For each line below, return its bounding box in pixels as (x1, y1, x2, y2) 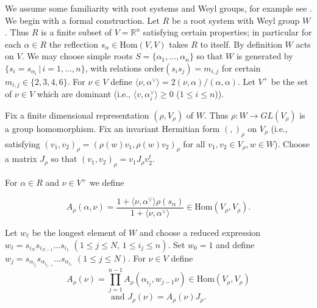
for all (183, 137, 205, 150)
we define (90, 176, 124, 189)
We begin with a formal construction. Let (5, 13, 160, 26)
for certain (221, 61, 261, 74)
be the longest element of (32, 226, 126, 238)
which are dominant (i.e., (37, 87, 131, 100)
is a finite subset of (41, 26, 112, 38)
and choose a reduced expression (139, 226, 261, 238)
